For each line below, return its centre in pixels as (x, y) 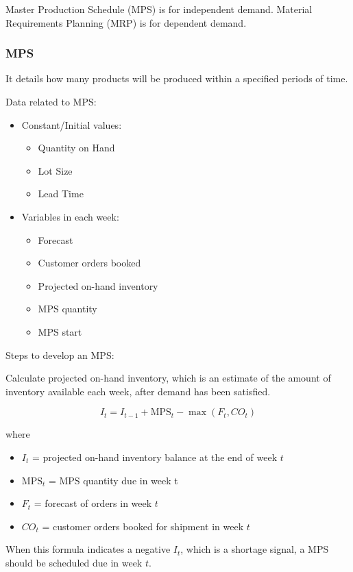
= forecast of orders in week (93, 503)
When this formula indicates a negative (88, 549)
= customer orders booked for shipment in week (143, 526)
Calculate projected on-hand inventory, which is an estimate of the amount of (168, 378)
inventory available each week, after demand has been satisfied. (138, 391)
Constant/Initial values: (72, 124)
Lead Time (61, 194)
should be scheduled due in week (74, 562)
